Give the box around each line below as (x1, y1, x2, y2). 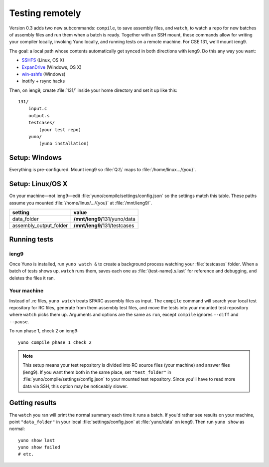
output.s (28, 113, 50, 118)
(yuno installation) (39, 141, 89, 147)
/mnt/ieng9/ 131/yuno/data (73, 216, 135, 222)
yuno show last (18, 437, 55, 443)
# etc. (18, 452, 34, 457)
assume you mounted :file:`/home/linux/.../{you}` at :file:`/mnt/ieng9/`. (9, 200, 152, 206)
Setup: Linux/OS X (9, 180, 68, 188)
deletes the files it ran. (9, 275, 55, 281)
